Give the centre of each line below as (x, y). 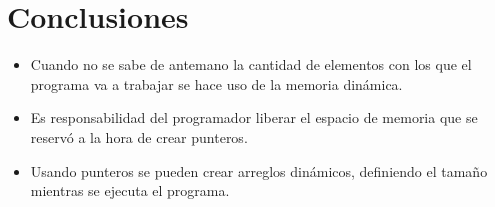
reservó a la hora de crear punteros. (139, 136)
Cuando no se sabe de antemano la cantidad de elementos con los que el (251, 64)
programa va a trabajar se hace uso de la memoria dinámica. (216, 83)
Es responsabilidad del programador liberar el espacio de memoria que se (254, 117)
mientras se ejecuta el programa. (130, 190)
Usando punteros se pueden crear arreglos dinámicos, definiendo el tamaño (259, 170)
